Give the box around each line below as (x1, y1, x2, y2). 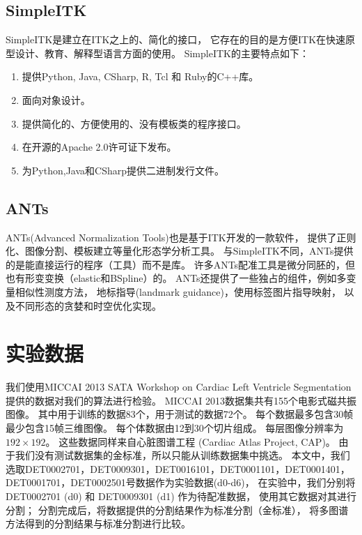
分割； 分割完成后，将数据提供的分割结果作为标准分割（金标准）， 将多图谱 (6, 502, 349, 517)
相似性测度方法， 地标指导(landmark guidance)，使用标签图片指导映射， (15, 284, 341, 299)
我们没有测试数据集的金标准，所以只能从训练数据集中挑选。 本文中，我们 (15, 448, 350, 462)
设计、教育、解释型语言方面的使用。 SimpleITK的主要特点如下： (15, 45, 309, 60)
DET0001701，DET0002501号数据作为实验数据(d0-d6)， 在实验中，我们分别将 (6, 475, 356, 490)
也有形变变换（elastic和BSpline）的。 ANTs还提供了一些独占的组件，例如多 (6, 271, 347, 285)
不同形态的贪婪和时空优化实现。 (15, 298, 162, 312)
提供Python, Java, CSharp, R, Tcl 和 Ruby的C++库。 (22, 69, 259, 84)
